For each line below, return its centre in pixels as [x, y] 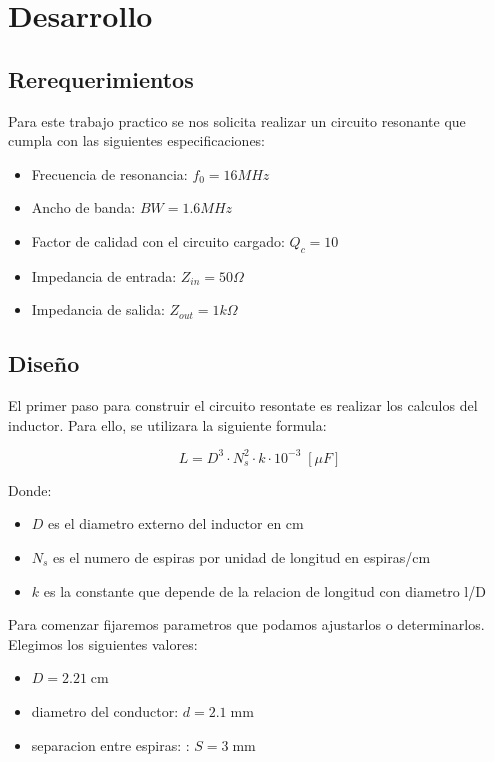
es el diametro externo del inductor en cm [176, 523]
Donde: [30, 489]
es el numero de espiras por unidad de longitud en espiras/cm [242, 557]
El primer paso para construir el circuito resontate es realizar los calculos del [243, 405]
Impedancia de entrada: [104, 275]
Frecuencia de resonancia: [109, 173]
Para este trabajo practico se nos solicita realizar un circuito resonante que [237, 120]
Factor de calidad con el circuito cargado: [158, 240]
